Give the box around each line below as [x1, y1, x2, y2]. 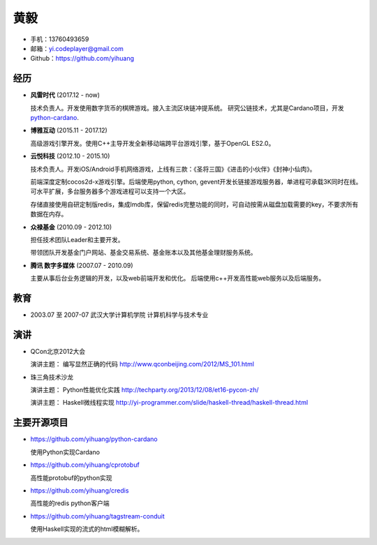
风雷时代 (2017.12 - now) [30, 91, 101, 99]
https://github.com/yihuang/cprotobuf [30, 461, 140, 469]
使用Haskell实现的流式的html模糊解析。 [30, 525, 144, 533]
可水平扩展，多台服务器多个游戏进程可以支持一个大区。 [30, 187, 190, 195]
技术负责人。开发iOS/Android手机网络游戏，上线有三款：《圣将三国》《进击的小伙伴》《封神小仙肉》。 [30, 165, 316, 173]
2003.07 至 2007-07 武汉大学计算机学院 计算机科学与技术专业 [30, 311, 209, 319]
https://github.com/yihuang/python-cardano [30, 435, 158, 443]
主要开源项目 [13, 417, 68, 428]
